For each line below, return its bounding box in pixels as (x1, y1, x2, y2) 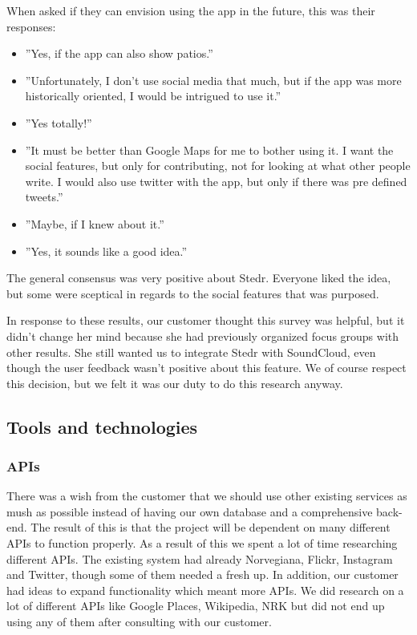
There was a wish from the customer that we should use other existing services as (6, 487, 407, 504)
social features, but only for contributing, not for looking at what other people (25, 157, 411, 174)
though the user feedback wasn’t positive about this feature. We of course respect (6, 359, 407, 376)
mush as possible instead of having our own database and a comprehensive (6, 503, 373, 520)
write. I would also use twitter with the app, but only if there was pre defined (25, 172, 407, 189)
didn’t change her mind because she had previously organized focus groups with (6, 327, 399, 344)
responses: (6, 18, 56, 34)
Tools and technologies (6, 414, 198, 439)
